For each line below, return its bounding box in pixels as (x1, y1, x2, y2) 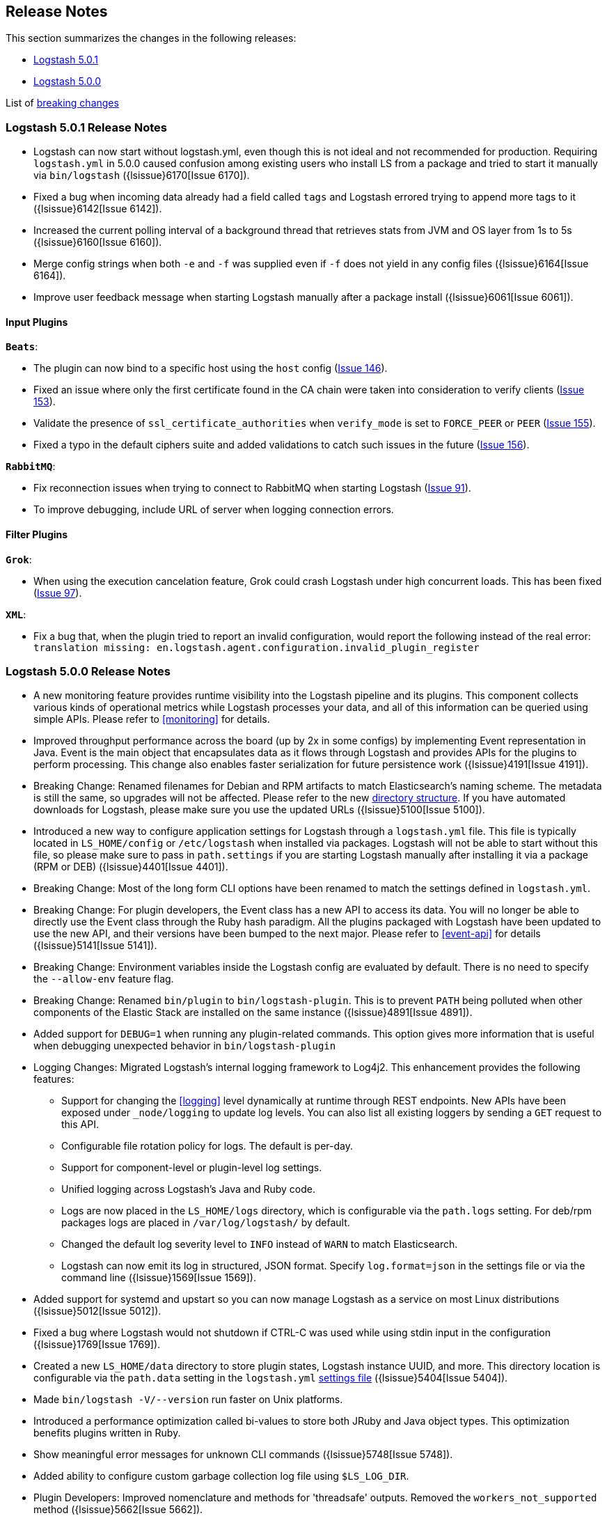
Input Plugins (6, 315, 68, 328)
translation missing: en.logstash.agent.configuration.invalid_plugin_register (33, 641, 480, 653)
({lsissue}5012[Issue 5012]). (33, 1305, 161, 1317)
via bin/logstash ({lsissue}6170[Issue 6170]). (33, 169, 250, 182)
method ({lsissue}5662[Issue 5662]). (33, 1503, 203, 1516)
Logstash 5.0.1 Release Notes (6, 120, 167, 134)
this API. (61, 1118, 99, 1131)
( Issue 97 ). (33, 586, 82, 599)
